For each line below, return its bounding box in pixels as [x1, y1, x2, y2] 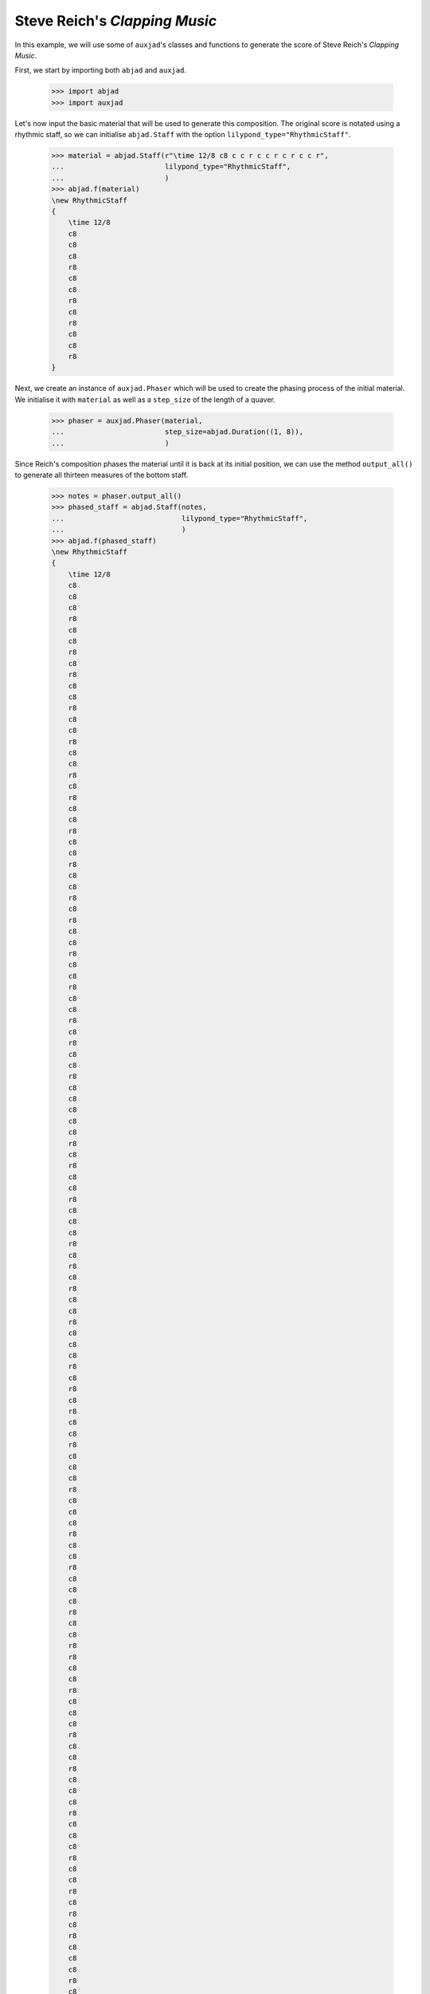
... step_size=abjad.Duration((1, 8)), [51, 428, 304, 436]
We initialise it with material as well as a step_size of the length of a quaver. [14, 395, 276, 404]
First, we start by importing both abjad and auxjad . [14, 65, 187, 75]
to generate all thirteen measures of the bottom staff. [14, 471, 189, 479]
